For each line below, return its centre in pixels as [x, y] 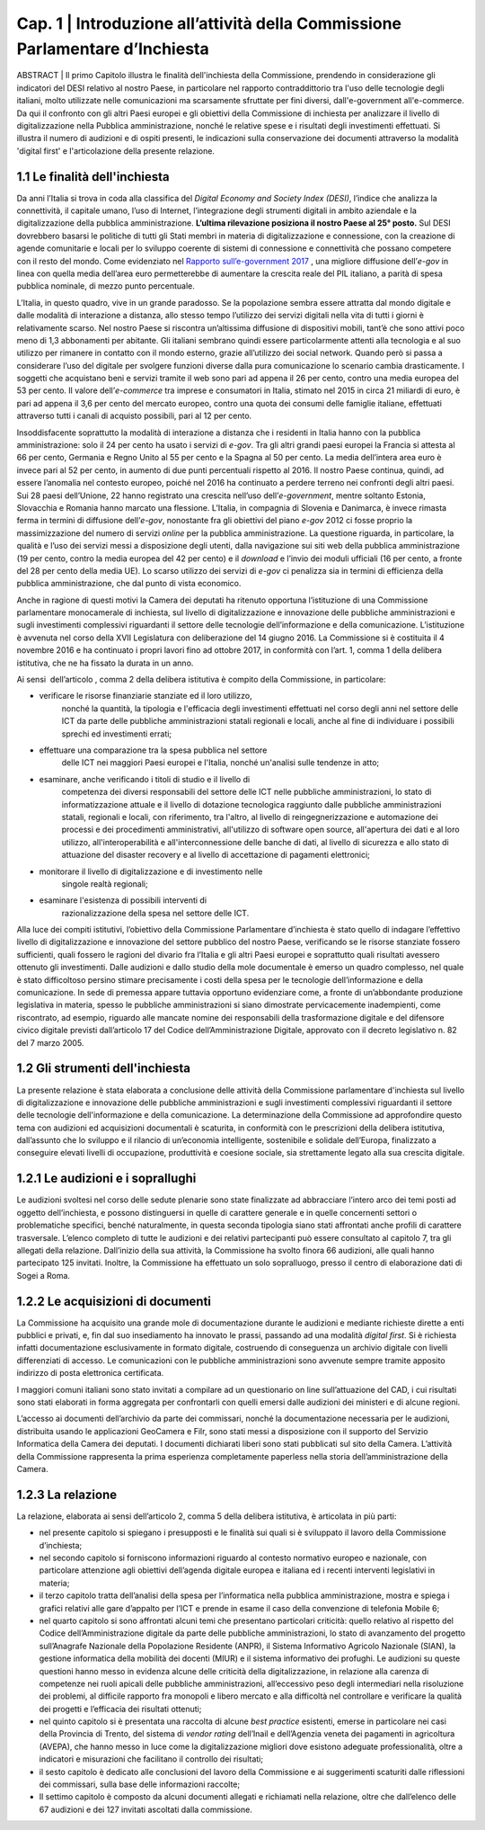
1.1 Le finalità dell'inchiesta [93, 177]
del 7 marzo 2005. [50, 1042]
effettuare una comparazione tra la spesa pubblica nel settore [153, 750]
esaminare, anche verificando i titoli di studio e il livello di [145, 779]
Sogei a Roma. [44, 1275]
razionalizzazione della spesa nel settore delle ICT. [155, 913]
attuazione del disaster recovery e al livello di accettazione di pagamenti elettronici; [216, 855]
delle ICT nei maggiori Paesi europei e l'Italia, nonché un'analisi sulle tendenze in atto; [220, 763]
